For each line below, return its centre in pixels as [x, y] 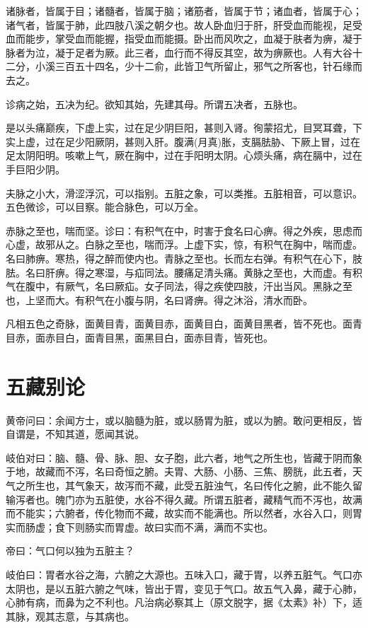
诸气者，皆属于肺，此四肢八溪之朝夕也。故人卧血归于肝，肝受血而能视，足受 [184, 24]
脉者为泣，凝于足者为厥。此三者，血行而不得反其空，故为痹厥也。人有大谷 [179, 52]
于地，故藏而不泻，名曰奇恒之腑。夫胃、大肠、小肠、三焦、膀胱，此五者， [179, 471]
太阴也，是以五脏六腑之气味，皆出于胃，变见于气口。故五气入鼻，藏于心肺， [184, 588]
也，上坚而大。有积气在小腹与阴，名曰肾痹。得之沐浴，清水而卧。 [159, 300]
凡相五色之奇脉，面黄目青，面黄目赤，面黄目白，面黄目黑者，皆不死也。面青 [184, 324]
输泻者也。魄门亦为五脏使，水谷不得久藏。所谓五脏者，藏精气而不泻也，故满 [184, 499]
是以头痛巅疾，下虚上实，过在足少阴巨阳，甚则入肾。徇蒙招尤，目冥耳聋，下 [184, 128]
